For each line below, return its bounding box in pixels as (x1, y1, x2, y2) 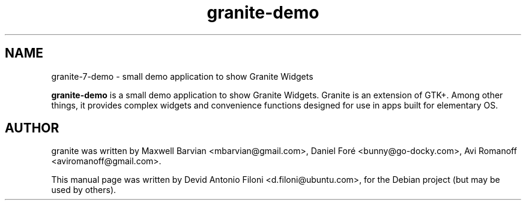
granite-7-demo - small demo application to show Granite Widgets (51, 71, 313, 82)
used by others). (51, 185, 116, 195)
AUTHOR (5, 120, 59, 136)
